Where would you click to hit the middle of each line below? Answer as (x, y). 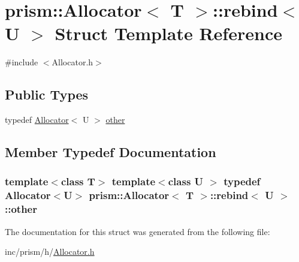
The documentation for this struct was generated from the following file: (138, 231)
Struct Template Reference (168, 33)
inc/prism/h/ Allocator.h (50, 252)
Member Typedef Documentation (111, 152)
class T (78, 181)
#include (22, 62)
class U (186, 181)
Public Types (47, 94)
